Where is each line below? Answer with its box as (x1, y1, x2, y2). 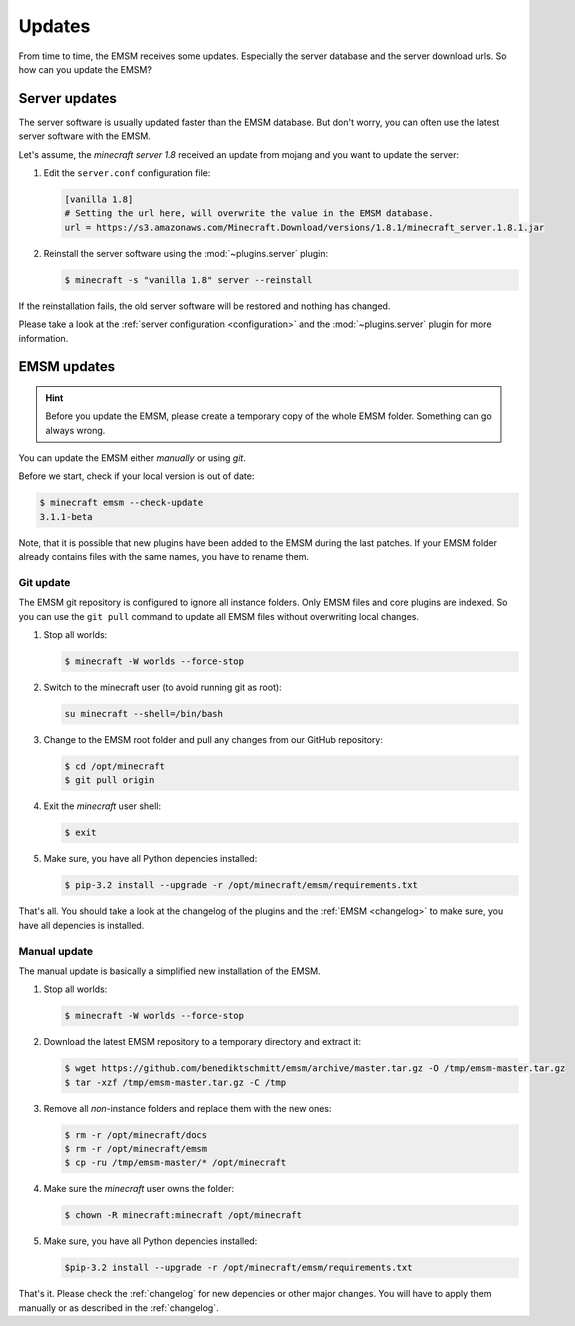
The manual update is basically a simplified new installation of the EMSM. (18, 965, 321, 977)
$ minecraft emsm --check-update (39, 497, 204, 509)
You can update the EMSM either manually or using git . (18, 452, 247, 464)
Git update (18, 576, 71, 589)
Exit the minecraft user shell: (43, 800, 162, 812)
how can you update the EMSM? (18, 63, 152, 75)
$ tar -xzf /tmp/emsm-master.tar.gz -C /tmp (64, 1076, 287, 1088)
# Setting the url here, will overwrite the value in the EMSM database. (64, 208, 434, 219)
